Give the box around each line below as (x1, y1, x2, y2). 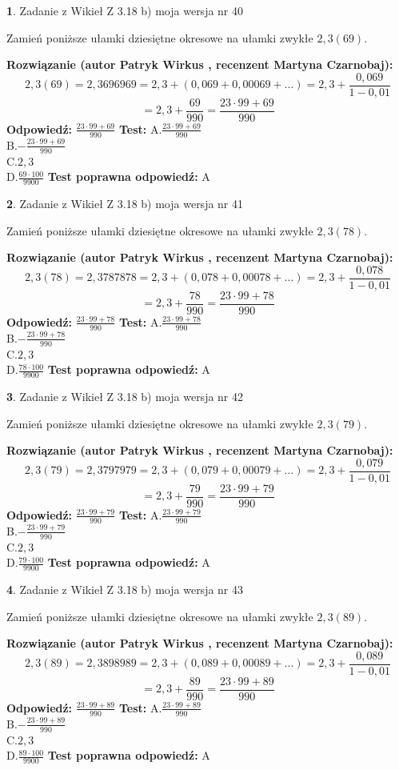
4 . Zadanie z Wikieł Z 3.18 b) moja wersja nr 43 (6, 580, 244, 597)
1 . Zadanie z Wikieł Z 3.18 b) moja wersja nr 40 (6, 2, 244, 18)
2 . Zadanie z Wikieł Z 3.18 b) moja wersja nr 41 (6, 195, 244, 211)
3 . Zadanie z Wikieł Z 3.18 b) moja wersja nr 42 (6, 387, 244, 404)
